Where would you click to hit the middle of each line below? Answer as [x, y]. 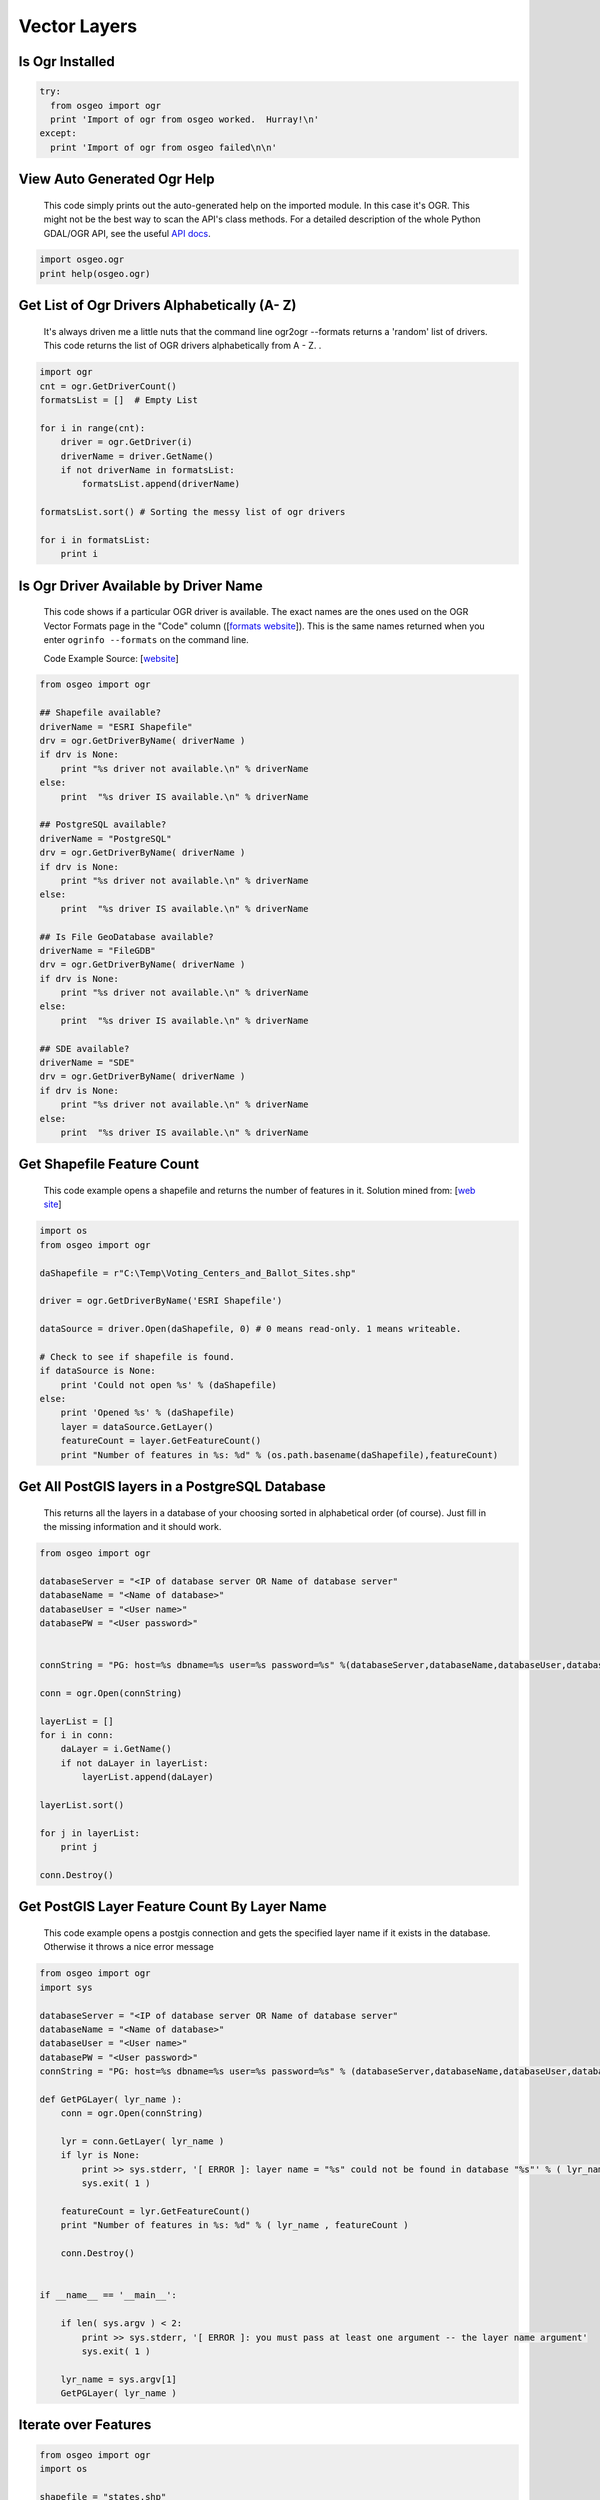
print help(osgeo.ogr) [95, 273]
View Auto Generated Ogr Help [116, 179]
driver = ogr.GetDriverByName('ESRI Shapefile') [161, 1301]
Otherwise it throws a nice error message [128, 1947]
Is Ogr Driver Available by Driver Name [141, 585]
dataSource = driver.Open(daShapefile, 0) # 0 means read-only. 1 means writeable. [250, 1329]
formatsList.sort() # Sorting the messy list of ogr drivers [192, 512]
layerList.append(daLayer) [147, 1777]
